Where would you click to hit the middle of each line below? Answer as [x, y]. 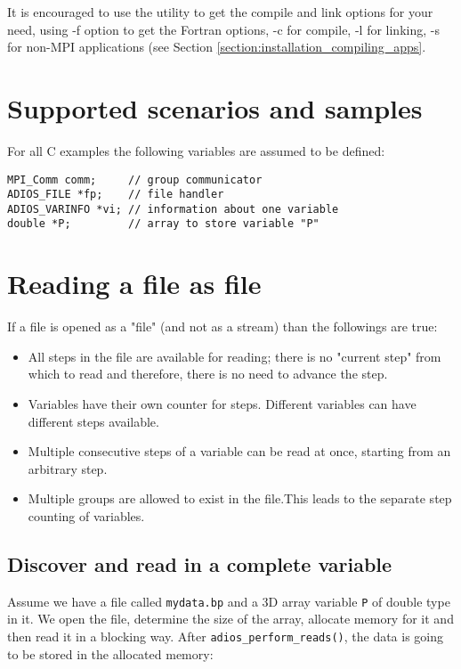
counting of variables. [86, 516]
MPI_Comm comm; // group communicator [135, 179]
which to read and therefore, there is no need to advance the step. [208, 374]
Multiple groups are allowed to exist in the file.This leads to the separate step [240, 498]
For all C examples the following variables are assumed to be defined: [196, 150]
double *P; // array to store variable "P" [163, 224]
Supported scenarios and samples [215, 107]
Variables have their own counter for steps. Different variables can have [222, 404]
